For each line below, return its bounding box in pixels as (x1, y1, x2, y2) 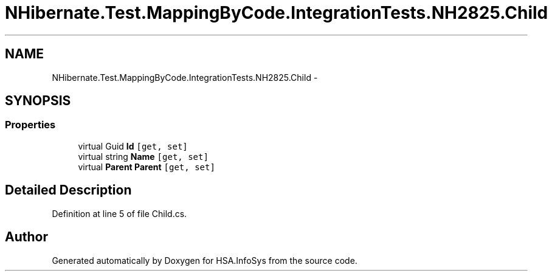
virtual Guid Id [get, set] (78, 140, 188, 151)
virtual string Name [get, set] (78, 151, 209, 162)
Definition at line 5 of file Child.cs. (52, 208, 187, 219)
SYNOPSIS (5, 93, 71, 109)
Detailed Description (5, 182, 132, 198)
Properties (5, 119, 56, 131)
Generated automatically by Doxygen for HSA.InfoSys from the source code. (52, 255, 357, 266)
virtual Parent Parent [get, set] (78, 161, 215, 172)
